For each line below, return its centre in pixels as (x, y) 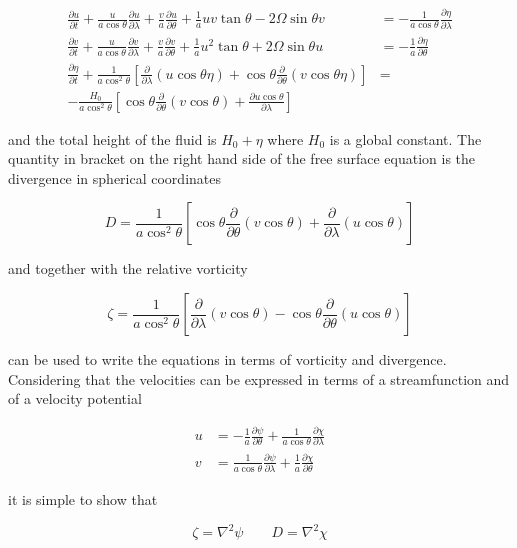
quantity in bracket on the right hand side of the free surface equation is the (242, 158)
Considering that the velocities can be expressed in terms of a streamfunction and (259, 378)
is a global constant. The (405, 138)
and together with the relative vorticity (128, 268)
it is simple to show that (83, 499)
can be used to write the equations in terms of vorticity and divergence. (227, 359)
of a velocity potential (75, 398)
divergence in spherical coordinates (114, 177)
